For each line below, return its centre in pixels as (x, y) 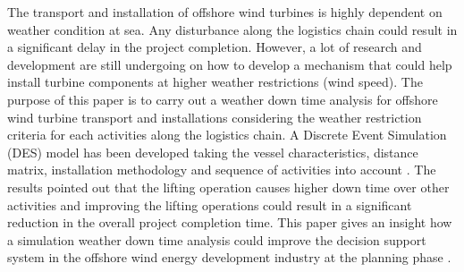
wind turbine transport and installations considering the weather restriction (215, 117)
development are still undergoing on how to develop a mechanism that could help (230, 64)
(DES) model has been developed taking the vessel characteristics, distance (213, 152)
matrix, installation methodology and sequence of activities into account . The (222, 170)
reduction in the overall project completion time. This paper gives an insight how (230, 222)
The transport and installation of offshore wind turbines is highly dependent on (225, 12)
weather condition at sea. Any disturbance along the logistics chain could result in (232, 29)
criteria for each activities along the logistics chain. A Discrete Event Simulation (227, 135)
